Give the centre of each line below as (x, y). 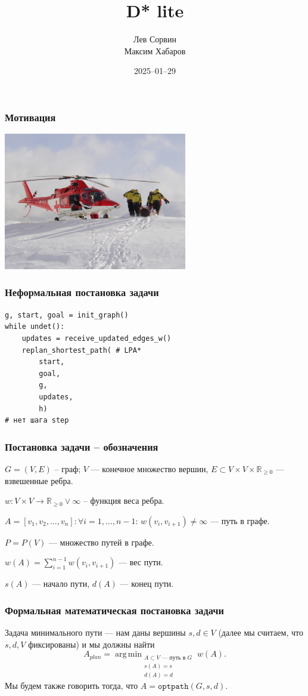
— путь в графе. (240, 520)
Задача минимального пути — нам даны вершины (95, 632)
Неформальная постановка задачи (82, 292)
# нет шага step (37, 421)
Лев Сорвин (155, 39)
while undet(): (35, 327)
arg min (128, 655)
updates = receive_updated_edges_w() (97, 338)
